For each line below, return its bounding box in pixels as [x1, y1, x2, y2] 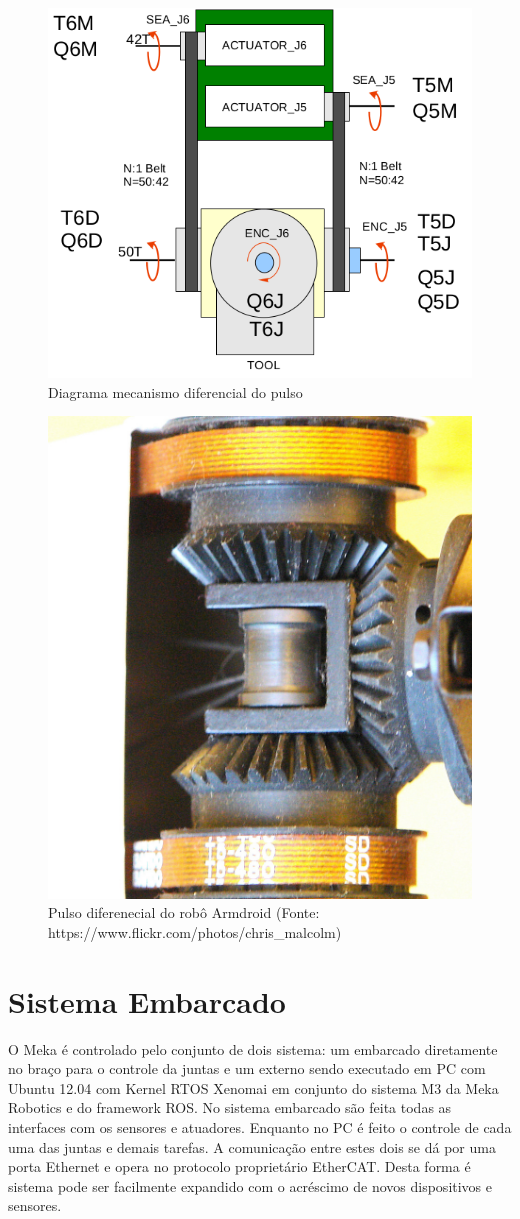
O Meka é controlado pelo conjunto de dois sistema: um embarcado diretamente [8, 1038, 498, 1059]
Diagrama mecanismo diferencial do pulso [48, 381, 303, 402]
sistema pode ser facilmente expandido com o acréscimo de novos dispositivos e [8, 1175, 493, 1196]
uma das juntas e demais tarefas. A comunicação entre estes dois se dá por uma [8, 1136, 496, 1157]
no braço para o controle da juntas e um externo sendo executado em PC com [8, 1058, 486, 1079]
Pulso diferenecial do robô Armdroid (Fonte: [48, 902, 320, 923]
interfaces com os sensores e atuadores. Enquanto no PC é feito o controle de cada [8, 1117, 512, 1138]
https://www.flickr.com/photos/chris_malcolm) [48, 921, 342, 942]
